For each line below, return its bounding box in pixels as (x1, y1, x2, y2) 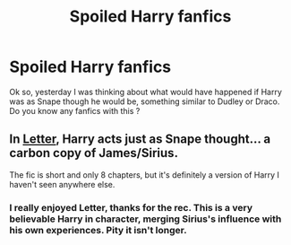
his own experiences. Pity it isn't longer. (9, 223, 187, 236)
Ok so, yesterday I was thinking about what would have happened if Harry (9, 86, 282, 97)
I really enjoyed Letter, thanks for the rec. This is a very (9, 201, 253, 214)
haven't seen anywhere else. (9, 179, 116, 189)
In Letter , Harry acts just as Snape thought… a (9, 132, 271, 147)
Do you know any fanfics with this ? (9, 105, 141, 116)
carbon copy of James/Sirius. (9, 145, 179, 161)
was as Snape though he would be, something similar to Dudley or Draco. (9, 96, 280, 107)
